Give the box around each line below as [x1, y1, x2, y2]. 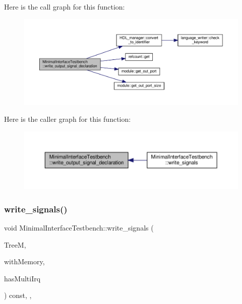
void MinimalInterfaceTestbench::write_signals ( [4, 222, 154, 233]
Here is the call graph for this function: [4, 2, 125, 12]
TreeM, [4, 239, 26, 250]
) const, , [4, 290, 32, 300]
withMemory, [4, 256, 45, 267]
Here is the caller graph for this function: [4, 114, 131, 124]
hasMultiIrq [4, 273, 41, 283]
